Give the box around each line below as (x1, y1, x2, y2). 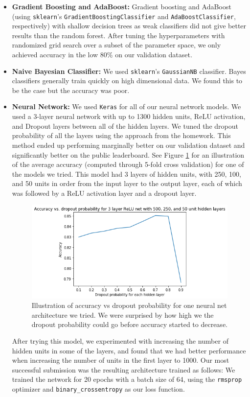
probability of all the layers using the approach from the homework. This (12, 130, 231, 140)
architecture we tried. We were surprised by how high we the (31, 309, 214, 320)
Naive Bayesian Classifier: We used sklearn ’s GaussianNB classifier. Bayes (12, 66, 246, 76)
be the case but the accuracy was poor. (12, 85, 130, 95)
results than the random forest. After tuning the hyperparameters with (12, 30, 225, 40)
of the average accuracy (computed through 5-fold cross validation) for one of (12, 159, 244, 169)
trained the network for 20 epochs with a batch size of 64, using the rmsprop (12, 374, 242, 384)
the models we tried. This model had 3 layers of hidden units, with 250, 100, (12, 168, 242, 179)
